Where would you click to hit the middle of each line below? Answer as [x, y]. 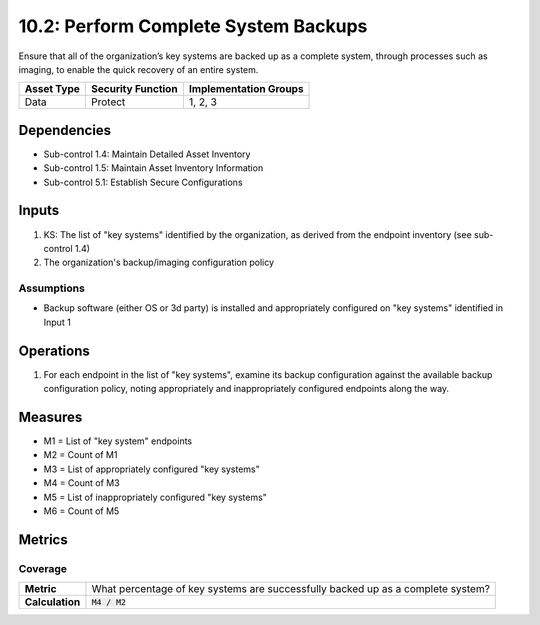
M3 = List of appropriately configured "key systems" [151, 469]
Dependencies [65, 130]
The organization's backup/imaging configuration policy [159, 262]
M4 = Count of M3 [81, 483]
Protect [108, 102]
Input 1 [57, 322]
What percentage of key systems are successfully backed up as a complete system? [290, 589]
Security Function [135, 89]
